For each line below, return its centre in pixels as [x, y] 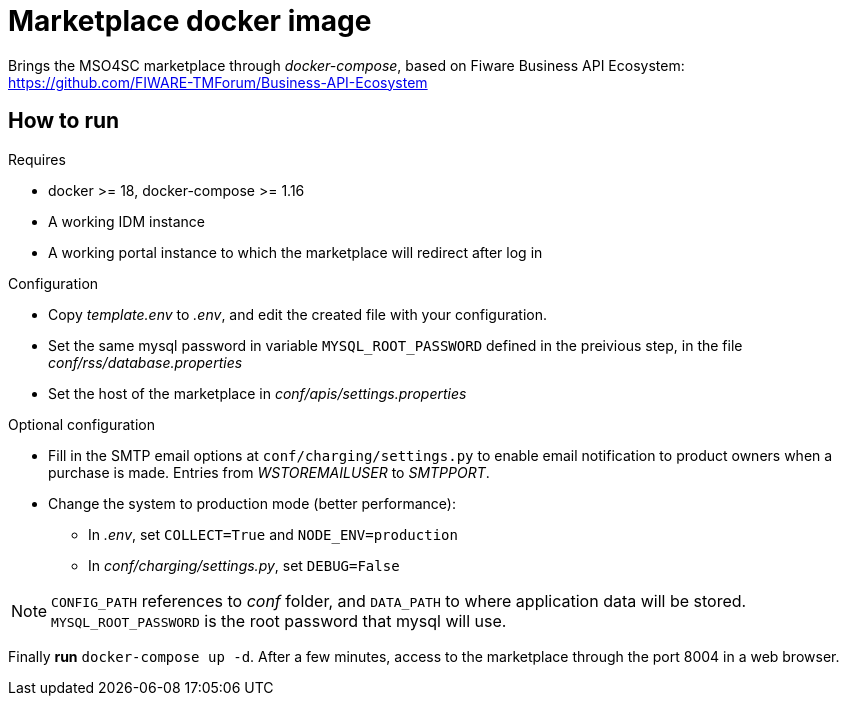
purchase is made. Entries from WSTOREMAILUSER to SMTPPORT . [269, 472]
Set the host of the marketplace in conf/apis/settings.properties [257, 393]
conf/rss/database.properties [145, 362]
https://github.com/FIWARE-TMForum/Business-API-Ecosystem [218, 82]
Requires [37, 159]
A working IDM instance [126, 221]
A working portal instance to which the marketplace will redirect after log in [295, 252]
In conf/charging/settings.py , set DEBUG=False [244, 565]
